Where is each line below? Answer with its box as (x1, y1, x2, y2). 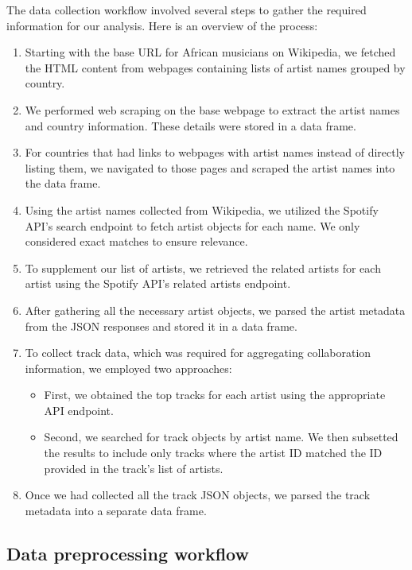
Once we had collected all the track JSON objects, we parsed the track (25, 487, 371, 503)
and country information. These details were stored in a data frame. (25, 117, 356, 134)
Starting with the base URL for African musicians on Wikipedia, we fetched (25, 44, 396, 60)
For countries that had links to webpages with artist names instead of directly (25, 144, 405, 161)
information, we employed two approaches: (25, 359, 232, 376)
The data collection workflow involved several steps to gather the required (6, 2, 367, 17)
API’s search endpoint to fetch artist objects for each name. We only (25, 217, 360, 234)
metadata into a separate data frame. (25, 502, 207, 518)
